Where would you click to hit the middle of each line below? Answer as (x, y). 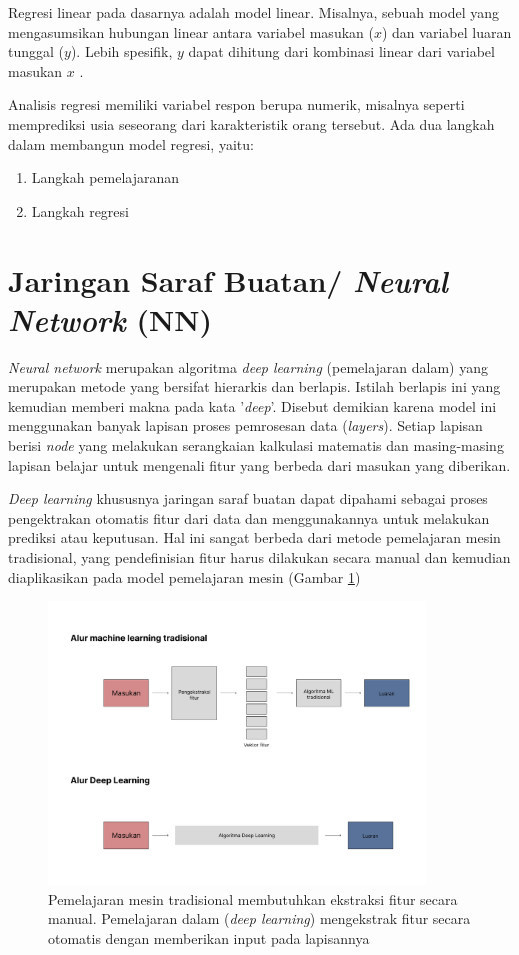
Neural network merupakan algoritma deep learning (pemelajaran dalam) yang (248, 366)
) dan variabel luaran (446, 31)
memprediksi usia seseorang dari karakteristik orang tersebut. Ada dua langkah (251, 123)
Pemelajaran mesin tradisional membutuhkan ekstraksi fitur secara (253, 898)
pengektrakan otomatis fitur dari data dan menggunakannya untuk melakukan (249, 517)
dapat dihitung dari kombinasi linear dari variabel (341, 51)
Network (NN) (110, 319)
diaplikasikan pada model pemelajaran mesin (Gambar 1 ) (184, 576)
